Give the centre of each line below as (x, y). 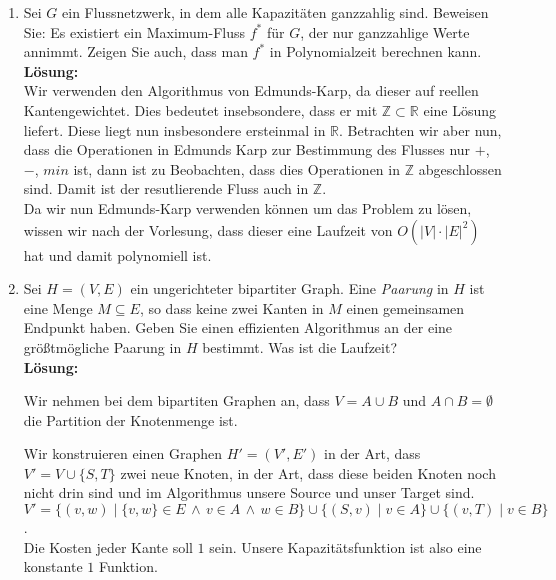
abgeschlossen (460, 168)
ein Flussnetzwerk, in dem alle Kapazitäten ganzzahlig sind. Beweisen (275, 12)
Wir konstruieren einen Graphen (123, 453)
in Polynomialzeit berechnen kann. (375, 51)
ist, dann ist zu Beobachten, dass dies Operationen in (236, 168)
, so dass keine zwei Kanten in (231, 307)
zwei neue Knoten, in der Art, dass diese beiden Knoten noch (308, 472)
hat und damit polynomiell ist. (117, 254)
